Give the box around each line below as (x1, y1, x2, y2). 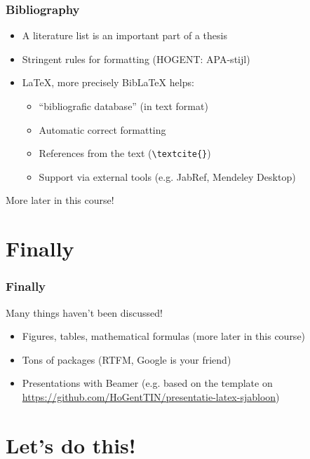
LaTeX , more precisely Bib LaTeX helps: (22, 75, 194, 90)
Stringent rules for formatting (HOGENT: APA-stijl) (22, 51, 250, 66)
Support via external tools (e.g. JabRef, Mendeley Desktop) (39, 169, 296, 184)
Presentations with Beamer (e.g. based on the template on (22, 376, 273, 390)
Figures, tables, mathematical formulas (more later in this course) (22, 329, 306, 343)
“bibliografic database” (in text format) (39, 99, 208, 113)
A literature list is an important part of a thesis (22, 28, 227, 43)
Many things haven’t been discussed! (6, 305, 163, 320)
